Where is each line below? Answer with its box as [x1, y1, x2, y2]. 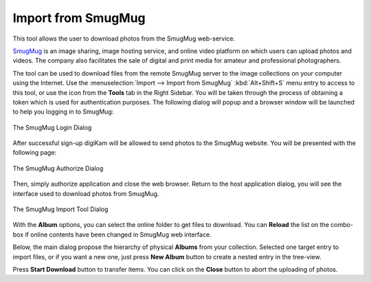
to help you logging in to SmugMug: [12, 107, 114, 116]
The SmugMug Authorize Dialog [12, 164, 104, 172]
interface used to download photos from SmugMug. [12, 189, 159, 197]
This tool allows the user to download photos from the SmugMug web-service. [12, 34, 236, 43]
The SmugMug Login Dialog [12, 123, 92, 131]
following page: [12, 149, 57, 157]
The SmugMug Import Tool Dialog [12, 205, 109, 213]
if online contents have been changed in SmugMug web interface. [25, 230, 212, 239]
